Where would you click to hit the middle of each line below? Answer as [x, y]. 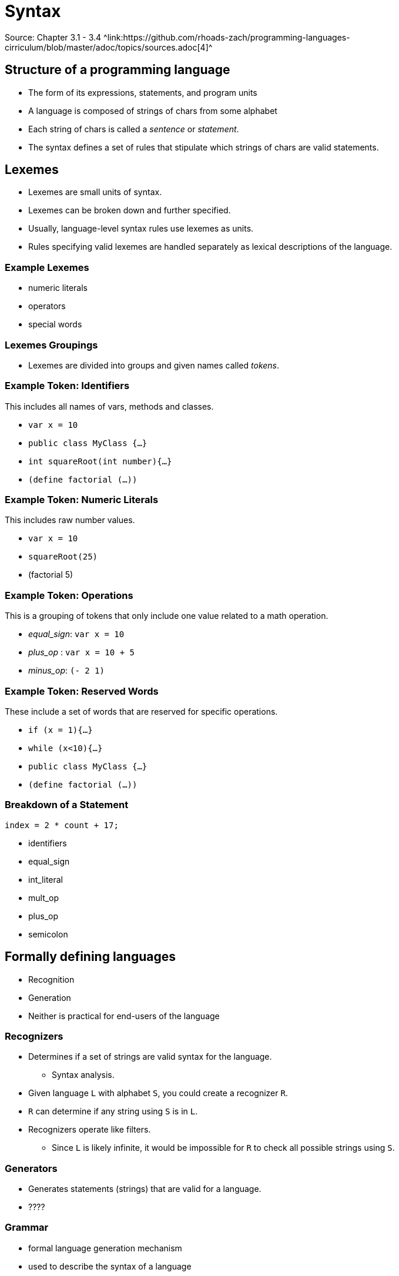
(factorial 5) [51, 575]
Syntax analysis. [83, 1075]
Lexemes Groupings [51, 345]
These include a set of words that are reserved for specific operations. [141, 711]
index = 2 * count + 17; [62, 825]
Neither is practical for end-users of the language [124, 1016]
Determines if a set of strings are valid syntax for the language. [150, 1057]
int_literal [46, 879]
